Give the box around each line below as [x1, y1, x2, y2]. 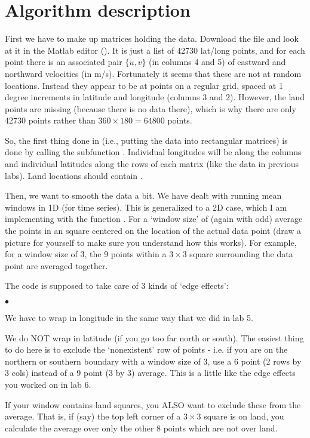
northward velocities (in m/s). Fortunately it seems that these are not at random [5, 67, 302, 79]
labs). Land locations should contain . [5, 169, 143, 181]
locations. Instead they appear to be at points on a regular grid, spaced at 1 [5, 79, 283, 91]
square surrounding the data [189, 248, 293, 260]
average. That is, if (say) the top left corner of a [5, 410, 181, 422]
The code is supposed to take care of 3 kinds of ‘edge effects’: [5, 279, 229, 292]
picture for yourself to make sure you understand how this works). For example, [5, 236, 297, 248]
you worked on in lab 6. [5, 378, 91, 390]
